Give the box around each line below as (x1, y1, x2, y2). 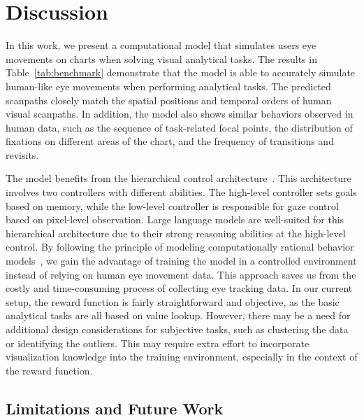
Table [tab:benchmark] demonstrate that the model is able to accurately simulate (6, 65, 356, 80)
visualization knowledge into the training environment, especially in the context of (6, 349, 358, 364)
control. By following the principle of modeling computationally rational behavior (6, 239, 354, 254)
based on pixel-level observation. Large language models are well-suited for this (6, 212, 344, 227)
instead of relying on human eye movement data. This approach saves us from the (6, 267, 356, 281)
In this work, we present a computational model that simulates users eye (6, 38, 316, 52)
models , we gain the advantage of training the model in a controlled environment (6, 253, 357, 268)
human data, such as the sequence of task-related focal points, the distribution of (6, 120, 353, 134)
